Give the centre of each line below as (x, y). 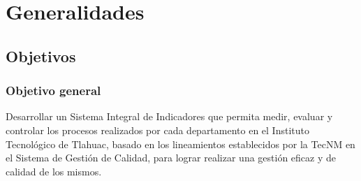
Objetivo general (53, 90)
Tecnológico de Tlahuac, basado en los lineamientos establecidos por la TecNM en (180, 144)
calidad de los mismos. (54, 171)
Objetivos (41, 56)
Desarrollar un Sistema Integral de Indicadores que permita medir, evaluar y (169, 116)
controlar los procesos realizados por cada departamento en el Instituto (157, 130)
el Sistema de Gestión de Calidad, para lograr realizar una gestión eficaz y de (171, 158)
